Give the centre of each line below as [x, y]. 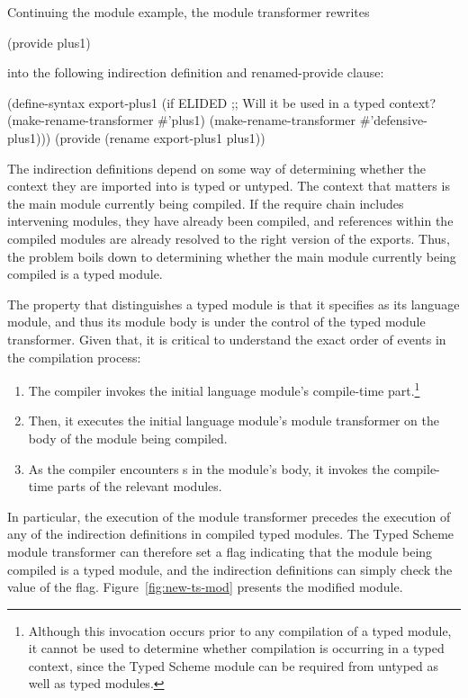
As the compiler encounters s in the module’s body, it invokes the [209, 468]
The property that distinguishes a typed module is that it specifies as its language [234, 304]
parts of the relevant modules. [139, 486]
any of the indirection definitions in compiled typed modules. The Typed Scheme [231, 534]
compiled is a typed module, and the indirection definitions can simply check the [230, 569]
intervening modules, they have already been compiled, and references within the [230, 221]
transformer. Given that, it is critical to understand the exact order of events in [227, 339]
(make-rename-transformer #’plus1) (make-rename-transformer [182, 120]
